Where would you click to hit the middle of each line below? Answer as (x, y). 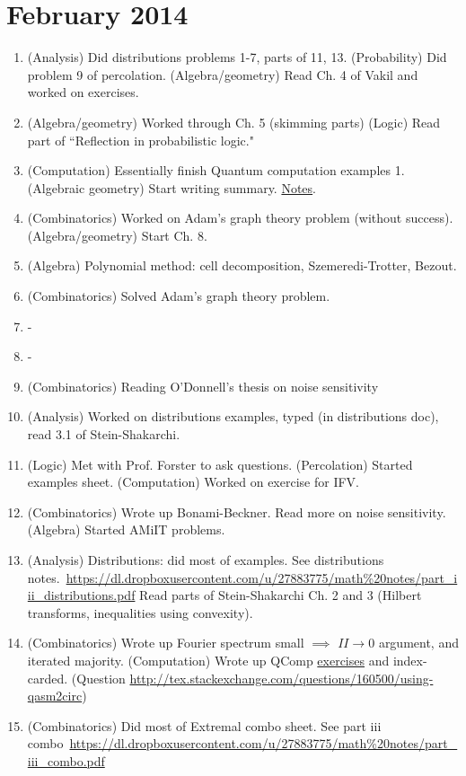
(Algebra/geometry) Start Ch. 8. (117, 235)
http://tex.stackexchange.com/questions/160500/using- (281, 678)
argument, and (418, 643)
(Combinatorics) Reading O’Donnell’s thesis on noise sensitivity (203, 386)
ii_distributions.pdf (81, 595)
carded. (48, 678)
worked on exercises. (83, 92)
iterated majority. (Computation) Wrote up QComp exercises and (208, 660)
